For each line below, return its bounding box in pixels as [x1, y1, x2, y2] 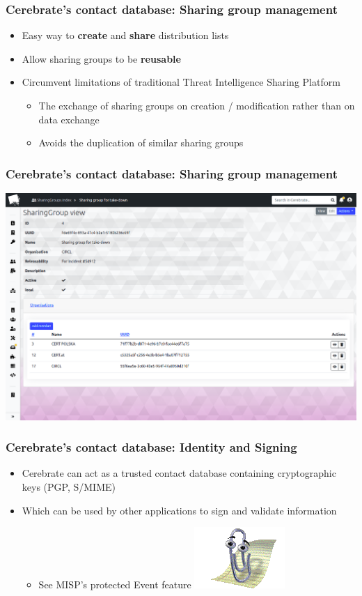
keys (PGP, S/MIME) [22, 480, 116, 494]
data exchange [38, 112, 100, 126]
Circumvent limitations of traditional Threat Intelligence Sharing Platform [22, 75, 340, 89]
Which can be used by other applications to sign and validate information [22, 503, 337, 517]
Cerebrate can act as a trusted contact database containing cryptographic [22, 466, 336, 480]
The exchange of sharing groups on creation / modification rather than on [38, 98, 355, 112]
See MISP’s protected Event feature [38, 577, 191, 592]
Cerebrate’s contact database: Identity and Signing [6, 438, 297, 456]
